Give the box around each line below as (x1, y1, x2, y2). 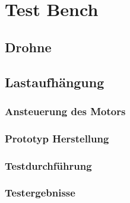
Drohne (5, 37, 52, 56)
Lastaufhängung (5, 72, 104, 91)
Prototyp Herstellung (5, 131, 109, 145)
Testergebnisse (5, 185, 75, 200)
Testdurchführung (5, 158, 92, 173)
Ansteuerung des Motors (5, 103, 126, 118)
